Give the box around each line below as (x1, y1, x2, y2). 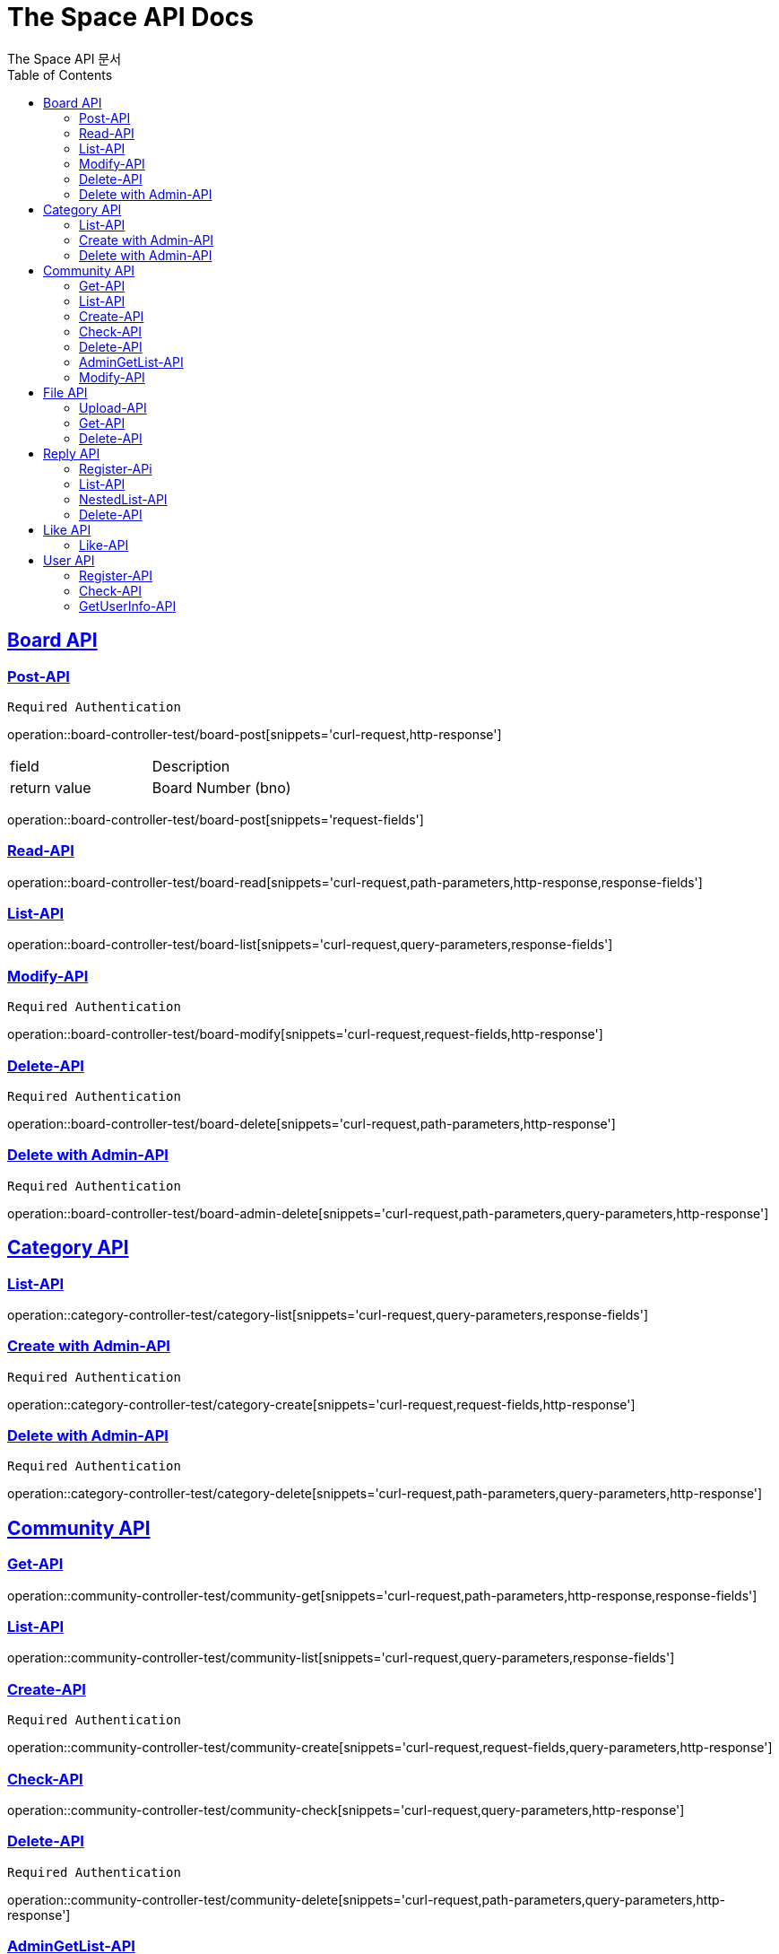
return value (10, 778, 91, 797)
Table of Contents (7, 66, 113, 83)
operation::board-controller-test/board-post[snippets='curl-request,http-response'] (7, 726, 502, 742)
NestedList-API (79, 491, 168, 507)
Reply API (43, 445, 100, 461)
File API (43, 384, 88, 400)
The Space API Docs (7, 2, 254, 32)
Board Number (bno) (151, 778, 291, 797)
